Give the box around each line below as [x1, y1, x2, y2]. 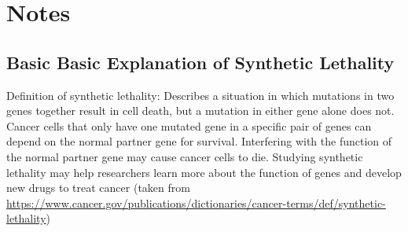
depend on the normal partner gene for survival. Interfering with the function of [6, 133, 392, 149]
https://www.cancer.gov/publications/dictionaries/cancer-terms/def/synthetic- [6, 194, 386, 211]
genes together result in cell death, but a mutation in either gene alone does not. [6, 102, 395, 119]
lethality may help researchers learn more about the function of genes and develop [6, 164, 402, 180]
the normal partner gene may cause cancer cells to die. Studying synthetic [6, 148, 363, 164]
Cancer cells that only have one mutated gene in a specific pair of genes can [6, 117, 372, 134]
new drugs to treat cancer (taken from [6, 179, 190, 196]
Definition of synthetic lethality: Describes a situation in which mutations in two [6, 87, 395, 103]
